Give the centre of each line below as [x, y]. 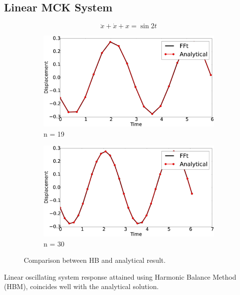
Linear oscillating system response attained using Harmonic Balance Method [120, 276]
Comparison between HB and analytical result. [95, 260]
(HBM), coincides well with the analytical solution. [81, 286]
